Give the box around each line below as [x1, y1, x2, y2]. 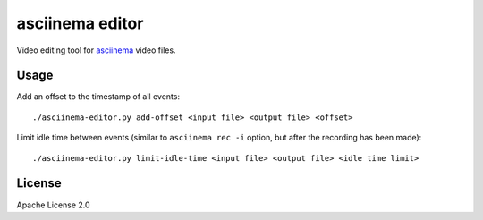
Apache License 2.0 [16, 199, 90, 210]
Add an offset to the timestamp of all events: [16, 91, 181, 102]
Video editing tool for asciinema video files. [16, 45, 176, 55]
